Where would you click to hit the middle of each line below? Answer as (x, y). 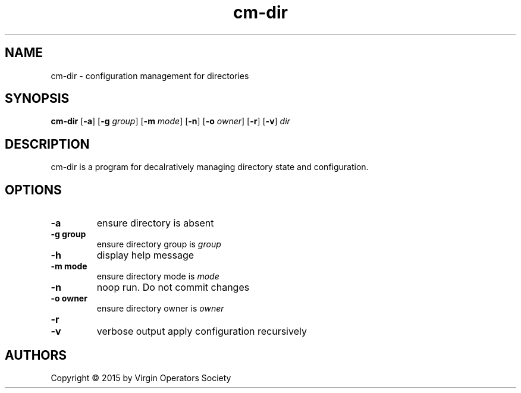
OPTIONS (33, 190)
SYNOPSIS (37, 99)
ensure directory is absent (155, 223)
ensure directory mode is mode (158, 276)
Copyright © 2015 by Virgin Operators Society (141, 378)
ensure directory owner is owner (160, 309)
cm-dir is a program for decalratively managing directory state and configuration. (210, 167)
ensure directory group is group (159, 244)
